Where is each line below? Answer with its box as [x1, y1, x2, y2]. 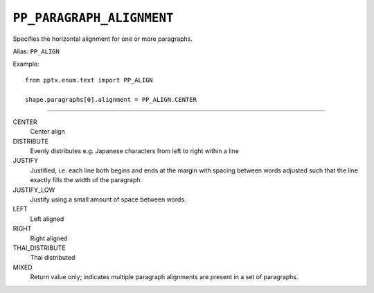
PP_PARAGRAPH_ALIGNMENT [12, 10, 174, 26]
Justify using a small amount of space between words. [30, 195, 186, 204]
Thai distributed [30, 254, 75, 262]
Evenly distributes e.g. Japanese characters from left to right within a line [30, 147, 239, 155]
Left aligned [30, 215, 64, 223]
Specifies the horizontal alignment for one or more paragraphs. [12, 35, 193, 43]
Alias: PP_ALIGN [12, 47, 60, 55]
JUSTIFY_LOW [12, 186, 55, 194]
